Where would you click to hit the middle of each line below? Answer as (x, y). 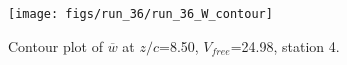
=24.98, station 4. (285, 45)
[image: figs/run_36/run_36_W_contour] (140, 14)
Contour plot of (55, 45)
